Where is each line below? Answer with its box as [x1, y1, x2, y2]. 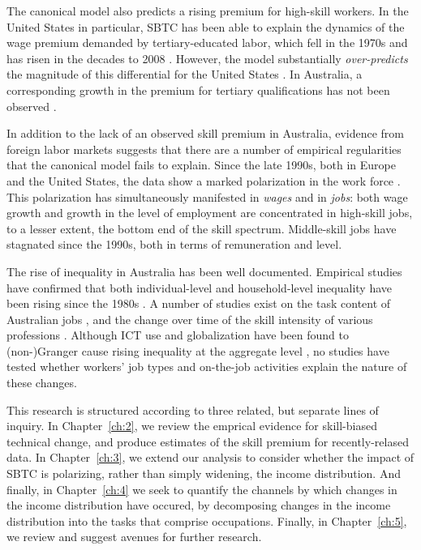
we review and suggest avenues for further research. [6, 528, 262, 545]
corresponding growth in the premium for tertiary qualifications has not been [6, 81, 390, 98]
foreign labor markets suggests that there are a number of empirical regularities [6, 140, 402, 157]
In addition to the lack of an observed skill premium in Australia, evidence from [6, 125, 405, 142]
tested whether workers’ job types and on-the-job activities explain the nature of [6, 358, 407, 375]
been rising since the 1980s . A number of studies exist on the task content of [6, 295, 391, 312]
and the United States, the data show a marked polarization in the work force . [6, 172, 401, 189]
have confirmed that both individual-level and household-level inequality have [6, 279, 393, 296]
